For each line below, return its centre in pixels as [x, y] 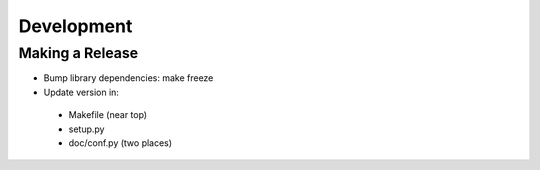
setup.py [86, 129]
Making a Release [78, 53]
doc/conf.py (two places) [120, 142]
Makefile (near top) [108, 115]
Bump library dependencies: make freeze [128, 78]
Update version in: [81, 92]
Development [75, 26]
